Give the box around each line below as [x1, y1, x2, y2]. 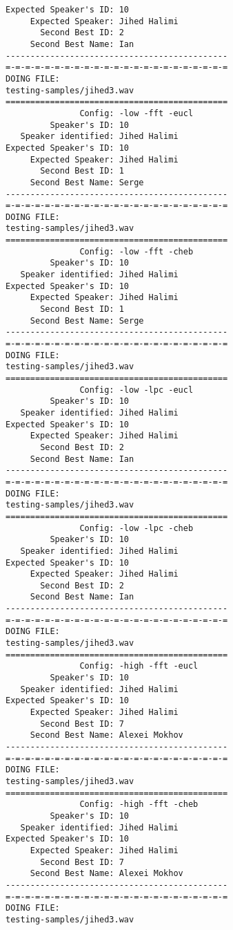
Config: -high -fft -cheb [79, 799, 199, 810]
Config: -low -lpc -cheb [79, 523, 194, 533]
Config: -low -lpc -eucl [79, 384, 194, 395]
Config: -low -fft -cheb [79, 246, 194, 257]
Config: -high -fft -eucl [79, 661, 199, 671]
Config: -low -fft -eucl [79, 108, 194, 118]
